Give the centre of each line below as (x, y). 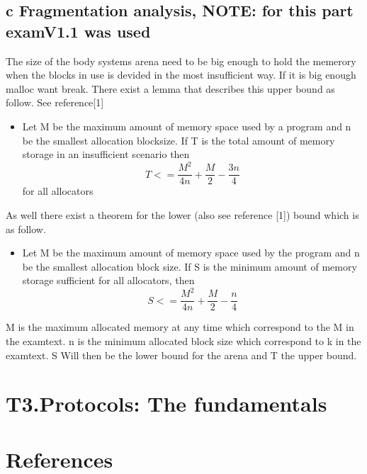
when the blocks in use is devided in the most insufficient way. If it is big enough (181, 75)
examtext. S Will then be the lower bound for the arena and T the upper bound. (181, 355)
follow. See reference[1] (55, 102)
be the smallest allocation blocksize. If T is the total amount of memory (179, 140)
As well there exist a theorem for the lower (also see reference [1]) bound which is (182, 214)
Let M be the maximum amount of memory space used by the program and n (191, 253)
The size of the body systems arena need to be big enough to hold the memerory (181, 61)
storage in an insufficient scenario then (106, 154)
